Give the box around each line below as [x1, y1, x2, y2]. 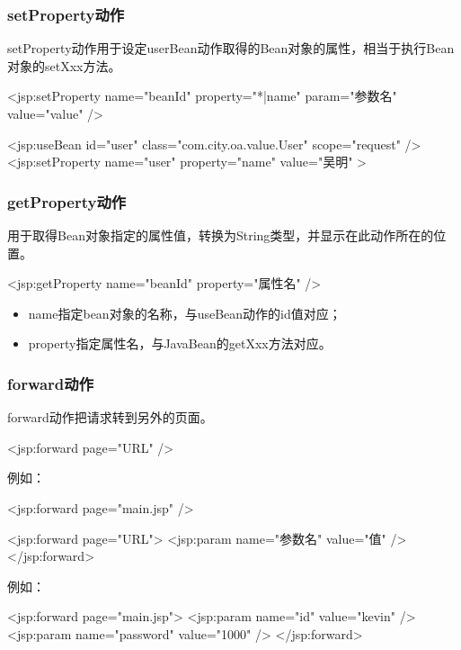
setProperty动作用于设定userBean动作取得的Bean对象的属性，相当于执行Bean [7, 39, 455, 58]
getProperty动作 [7, 190, 127, 212]
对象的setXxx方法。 [7, 56, 121, 75]
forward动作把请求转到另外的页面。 [7, 408, 213, 427]
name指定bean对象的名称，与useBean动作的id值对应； [28, 303, 341, 322]
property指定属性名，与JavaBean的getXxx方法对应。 [28, 334, 332, 353]
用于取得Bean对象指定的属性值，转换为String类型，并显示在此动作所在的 [7, 226, 434, 244]
